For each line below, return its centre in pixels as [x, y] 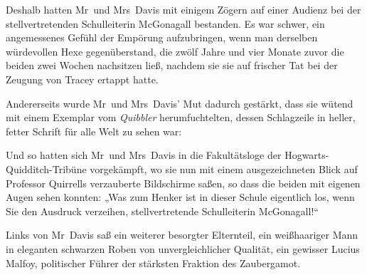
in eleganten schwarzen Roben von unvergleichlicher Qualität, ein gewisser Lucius [183, 248]
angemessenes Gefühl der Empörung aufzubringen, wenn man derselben [162, 37]
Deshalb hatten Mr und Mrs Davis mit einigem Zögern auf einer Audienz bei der [183, 9]
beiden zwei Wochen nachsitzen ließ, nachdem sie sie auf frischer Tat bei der [172, 65]
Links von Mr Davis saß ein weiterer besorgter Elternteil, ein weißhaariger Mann [182, 235]
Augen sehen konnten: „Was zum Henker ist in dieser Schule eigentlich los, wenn [180, 197]
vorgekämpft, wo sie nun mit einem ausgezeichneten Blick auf [224, 168]
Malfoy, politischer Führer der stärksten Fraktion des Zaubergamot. [153, 263]
